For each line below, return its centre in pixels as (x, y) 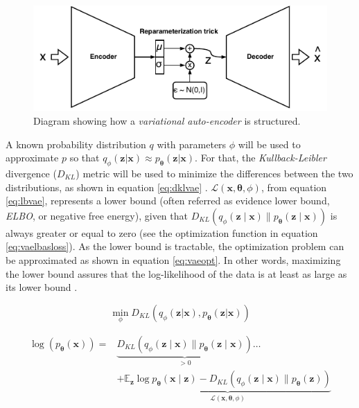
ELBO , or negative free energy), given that (97, 215)
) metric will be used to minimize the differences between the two (214, 173)
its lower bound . (42, 287)
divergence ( (31, 173)
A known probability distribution (76, 144)
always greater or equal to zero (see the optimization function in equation (162, 232)
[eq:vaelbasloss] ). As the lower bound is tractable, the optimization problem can (175, 246)
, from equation (294, 187)
